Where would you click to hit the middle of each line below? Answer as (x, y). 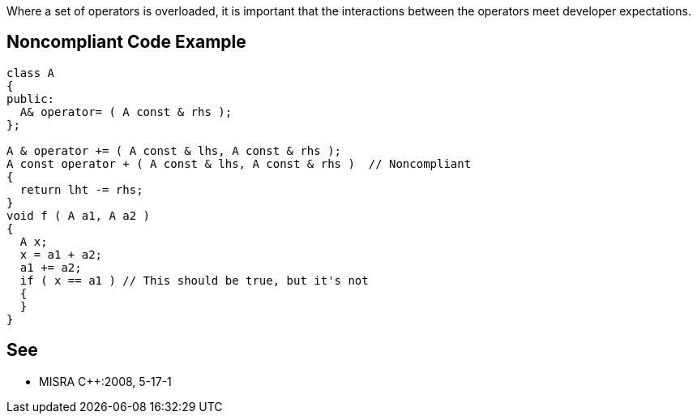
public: (31, 99)
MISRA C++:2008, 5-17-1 (105, 381)
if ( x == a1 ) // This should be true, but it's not (194, 280)
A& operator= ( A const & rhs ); (126, 111)
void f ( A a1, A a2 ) (79, 215)
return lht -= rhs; (81, 189)
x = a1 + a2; (61, 254)
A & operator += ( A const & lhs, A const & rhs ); (174, 150)
